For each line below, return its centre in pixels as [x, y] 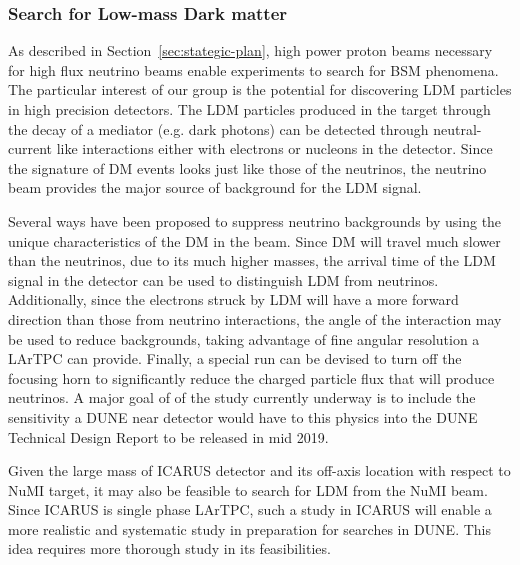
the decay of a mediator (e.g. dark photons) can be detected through [218, 128]
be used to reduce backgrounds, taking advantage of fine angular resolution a [244, 338]
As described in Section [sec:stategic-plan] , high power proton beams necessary [250, 50]
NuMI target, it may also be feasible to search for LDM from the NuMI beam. [248, 489]
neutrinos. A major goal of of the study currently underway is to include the [242, 397]
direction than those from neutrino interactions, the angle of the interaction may [255, 318]
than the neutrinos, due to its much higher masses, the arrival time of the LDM [252, 260]
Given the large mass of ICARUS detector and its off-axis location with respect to [259, 470]
